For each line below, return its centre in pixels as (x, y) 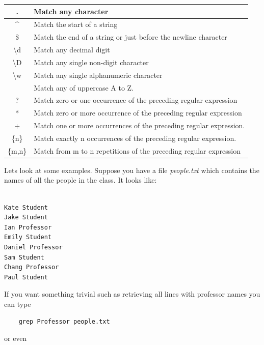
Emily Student (28, 237)
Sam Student (24, 257)
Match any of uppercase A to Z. (84, 87)
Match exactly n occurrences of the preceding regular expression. (135, 138)
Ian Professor (28, 227)
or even (16, 338)
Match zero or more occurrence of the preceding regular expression (138, 113)
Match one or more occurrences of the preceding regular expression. (139, 125)
